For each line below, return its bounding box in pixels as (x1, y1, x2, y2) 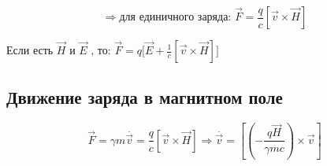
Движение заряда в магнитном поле (6, 85, 283, 109)
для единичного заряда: (119, 12, 232, 23)
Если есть (6, 42, 54, 57)
